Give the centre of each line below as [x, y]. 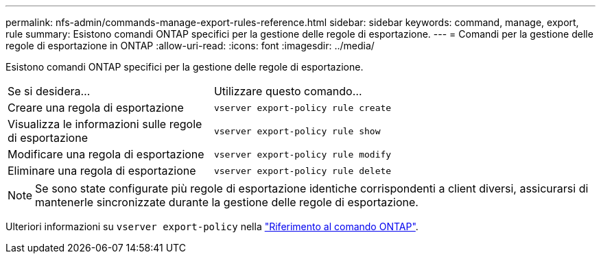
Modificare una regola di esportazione [106, 154]
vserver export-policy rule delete [303, 171]
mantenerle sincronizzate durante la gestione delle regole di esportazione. [227, 202]
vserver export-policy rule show [297, 131]
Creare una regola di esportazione [96, 108]
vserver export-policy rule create [303, 108]
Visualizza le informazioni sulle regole [105, 124]
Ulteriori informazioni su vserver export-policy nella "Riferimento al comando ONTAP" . [212, 226]
